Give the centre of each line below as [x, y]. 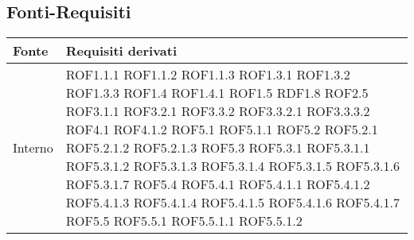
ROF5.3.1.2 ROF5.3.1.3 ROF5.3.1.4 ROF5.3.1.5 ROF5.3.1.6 [232, 166]
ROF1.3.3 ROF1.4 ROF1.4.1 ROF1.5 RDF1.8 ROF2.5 [217, 93]
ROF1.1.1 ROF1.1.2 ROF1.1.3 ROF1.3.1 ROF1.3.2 [208, 75]
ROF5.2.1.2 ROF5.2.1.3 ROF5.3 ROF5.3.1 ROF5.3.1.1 [218, 148]
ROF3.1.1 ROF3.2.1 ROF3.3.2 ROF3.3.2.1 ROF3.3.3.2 [218, 111]
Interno [33, 148]
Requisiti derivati [121, 51]
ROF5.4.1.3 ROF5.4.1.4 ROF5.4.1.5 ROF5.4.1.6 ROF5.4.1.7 [232, 203]
